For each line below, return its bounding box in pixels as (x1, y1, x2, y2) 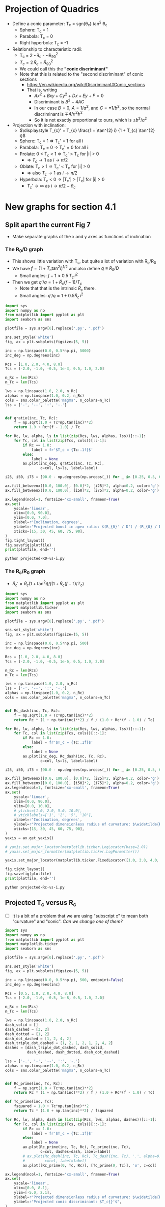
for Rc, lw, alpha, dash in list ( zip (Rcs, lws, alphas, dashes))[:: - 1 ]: (5, 1117, 157, 1122)
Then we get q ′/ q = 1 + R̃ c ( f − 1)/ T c (12, 279, 82, 286)
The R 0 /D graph (5, 246, 43, 254)
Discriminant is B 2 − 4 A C (34, 98, 84, 104)
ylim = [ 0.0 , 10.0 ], (14, 803, 52, 808)
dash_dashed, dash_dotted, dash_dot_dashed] (27, 1050, 120, 1055)
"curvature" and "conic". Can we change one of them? (12, 918, 123, 924)
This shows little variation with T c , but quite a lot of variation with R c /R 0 (12, 258, 156, 265)
